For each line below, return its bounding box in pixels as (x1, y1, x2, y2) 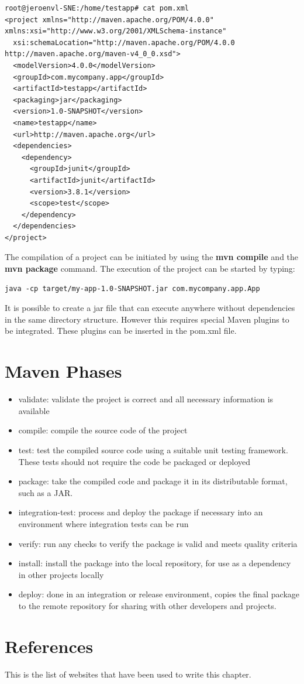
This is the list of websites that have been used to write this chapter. (5, 668, 251, 680)
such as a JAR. (18, 486, 73, 498)
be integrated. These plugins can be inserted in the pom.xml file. (5, 324, 237, 337)
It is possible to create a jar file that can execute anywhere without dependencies (5, 302, 295, 314)
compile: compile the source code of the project (18, 424, 188, 436)
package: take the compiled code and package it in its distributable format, (18, 475, 288, 487)
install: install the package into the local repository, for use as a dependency (18, 557, 291, 569)
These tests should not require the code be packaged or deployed (18, 455, 251, 467)
